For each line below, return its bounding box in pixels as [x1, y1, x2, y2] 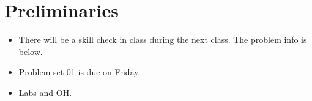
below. [18, 45, 43, 58]
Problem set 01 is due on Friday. [18, 65, 141, 78]
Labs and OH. [18, 86, 72, 99]
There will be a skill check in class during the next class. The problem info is [18, 33, 307, 46]
